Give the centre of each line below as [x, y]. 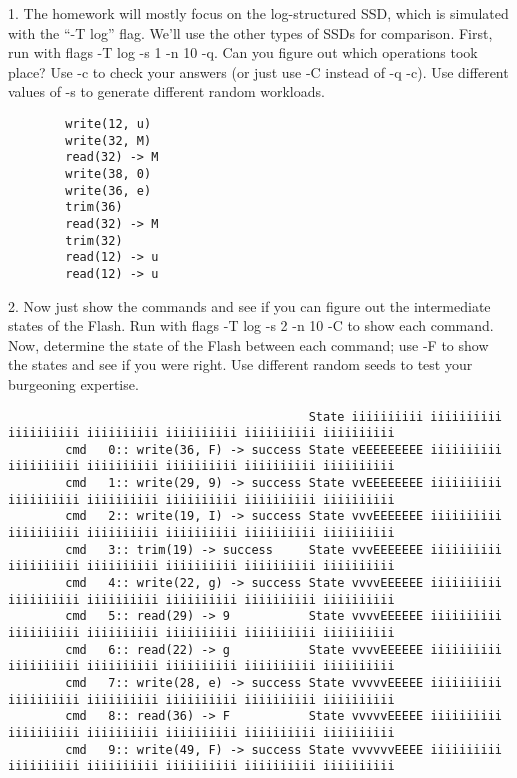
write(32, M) [108, 140]
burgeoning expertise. [73, 383]
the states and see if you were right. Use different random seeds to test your [240, 364]
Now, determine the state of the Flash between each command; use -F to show [248, 344]
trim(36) [94, 207]
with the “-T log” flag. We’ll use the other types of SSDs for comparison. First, [250, 32]
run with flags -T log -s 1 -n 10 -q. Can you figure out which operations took [243, 52]
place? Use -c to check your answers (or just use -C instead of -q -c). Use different [258, 71]
